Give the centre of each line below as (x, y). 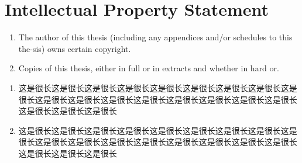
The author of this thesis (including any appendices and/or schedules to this (155, 37)
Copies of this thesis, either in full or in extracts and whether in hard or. (149, 68)
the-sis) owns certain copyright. (75, 48)
